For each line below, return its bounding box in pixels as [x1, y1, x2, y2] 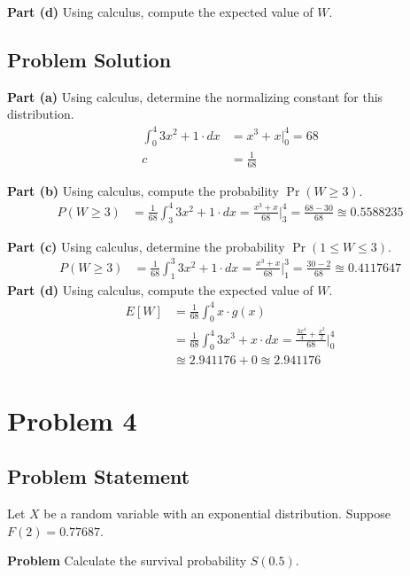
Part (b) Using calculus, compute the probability [7, 181, 279, 199]
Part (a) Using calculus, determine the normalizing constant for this [7, 87, 383, 105]
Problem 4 [7, 401, 137, 438]
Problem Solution [7, 45, 172, 73]
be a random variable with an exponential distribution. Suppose [43, 503, 391, 522]
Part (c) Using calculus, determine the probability [7, 237, 285, 255]
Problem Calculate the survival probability [7, 551, 247, 570]
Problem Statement [7, 463, 190, 490]
